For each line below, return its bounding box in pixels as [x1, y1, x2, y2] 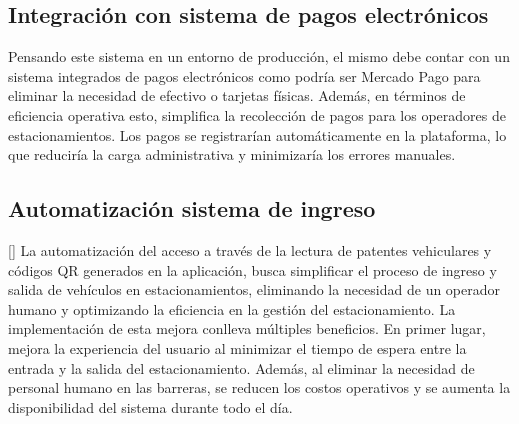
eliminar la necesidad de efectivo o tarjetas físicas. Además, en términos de [8, 85, 466, 106]
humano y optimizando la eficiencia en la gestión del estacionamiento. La [8, 298, 456, 319]
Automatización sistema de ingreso [8, 193, 376, 224]
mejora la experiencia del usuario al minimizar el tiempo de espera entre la [8, 337, 467, 358]
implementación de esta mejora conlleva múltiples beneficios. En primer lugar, [8, 318, 486, 339]
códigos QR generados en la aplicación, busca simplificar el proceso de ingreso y [8, 259, 497, 280]
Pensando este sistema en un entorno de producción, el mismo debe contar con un [8, 46, 510, 67]
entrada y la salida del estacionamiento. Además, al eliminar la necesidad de [8, 357, 475, 378]
